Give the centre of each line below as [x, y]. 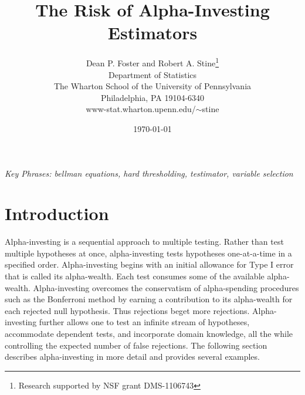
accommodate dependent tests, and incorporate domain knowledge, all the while [149, 333]
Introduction [57, 213]
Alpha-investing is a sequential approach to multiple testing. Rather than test [144, 242]
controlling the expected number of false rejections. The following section [136, 345]
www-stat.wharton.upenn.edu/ [141, 109]
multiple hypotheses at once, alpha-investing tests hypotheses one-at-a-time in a [148, 253]
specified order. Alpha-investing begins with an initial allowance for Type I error [149, 264]
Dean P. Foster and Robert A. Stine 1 [152, 62]
